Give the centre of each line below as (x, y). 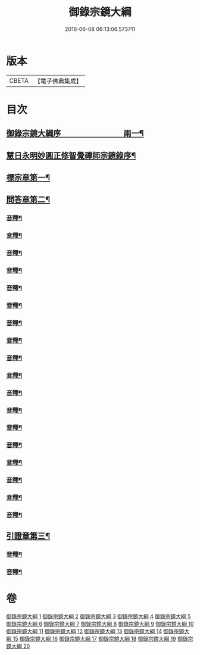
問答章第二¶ (28, 200)
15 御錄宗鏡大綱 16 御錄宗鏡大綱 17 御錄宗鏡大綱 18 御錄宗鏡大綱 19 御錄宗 (103, 639)
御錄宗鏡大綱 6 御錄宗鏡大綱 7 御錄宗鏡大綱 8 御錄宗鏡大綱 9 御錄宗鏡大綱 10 (100, 624)
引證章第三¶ (28, 536)
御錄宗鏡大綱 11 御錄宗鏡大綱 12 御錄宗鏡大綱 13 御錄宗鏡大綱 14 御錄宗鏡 (95, 631)
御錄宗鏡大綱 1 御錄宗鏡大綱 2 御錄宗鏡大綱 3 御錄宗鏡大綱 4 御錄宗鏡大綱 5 (99, 616)
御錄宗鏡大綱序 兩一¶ (75, 134)
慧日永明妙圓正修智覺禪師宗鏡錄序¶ (71, 155)
